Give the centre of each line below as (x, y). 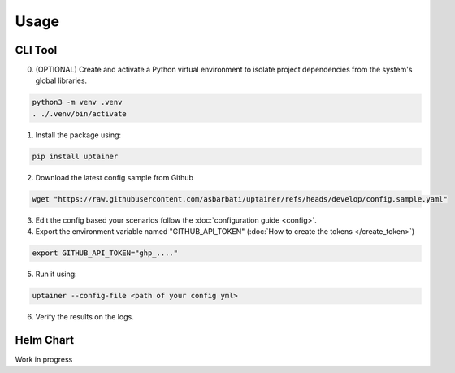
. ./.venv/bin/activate (80, 113)
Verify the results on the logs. (84, 317)
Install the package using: (78, 135)
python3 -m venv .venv (77, 102)
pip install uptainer (75, 156)
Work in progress (44, 359)
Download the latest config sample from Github (115, 177)
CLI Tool (36, 50)
